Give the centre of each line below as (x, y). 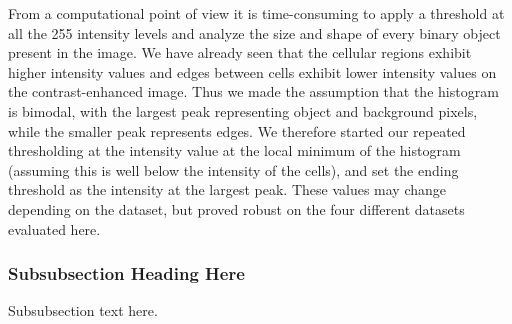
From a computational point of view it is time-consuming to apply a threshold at (256, 13)
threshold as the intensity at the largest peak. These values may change (227, 189)
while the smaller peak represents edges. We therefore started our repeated (237, 130)
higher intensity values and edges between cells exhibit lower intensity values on (252, 71)
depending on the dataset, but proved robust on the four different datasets (236, 208)
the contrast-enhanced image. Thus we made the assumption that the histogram (253, 91)
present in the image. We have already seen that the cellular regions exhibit (240, 52)
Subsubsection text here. (83, 310)
